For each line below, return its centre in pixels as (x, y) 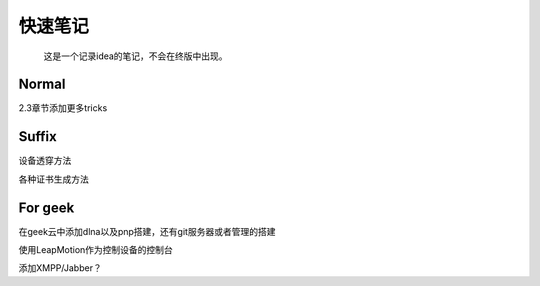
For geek (46, 207)
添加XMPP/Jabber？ (60, 268)
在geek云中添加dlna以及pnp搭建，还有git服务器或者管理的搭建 (147, 231)
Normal (42, 84)
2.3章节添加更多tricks (63, 108)
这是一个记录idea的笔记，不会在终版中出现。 (136, 56)
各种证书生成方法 (53, 179)
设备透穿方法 (45, 161)
